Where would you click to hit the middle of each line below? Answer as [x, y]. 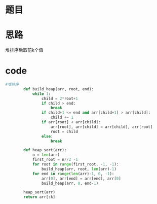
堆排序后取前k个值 [24, 50]
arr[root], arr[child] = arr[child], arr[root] [102, 127]
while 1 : [42, 94]
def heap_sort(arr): [45, 150]
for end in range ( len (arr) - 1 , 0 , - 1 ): [73, 174]
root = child [64, 131]
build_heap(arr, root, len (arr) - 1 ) [79, 169]
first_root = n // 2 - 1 [55, 160]
